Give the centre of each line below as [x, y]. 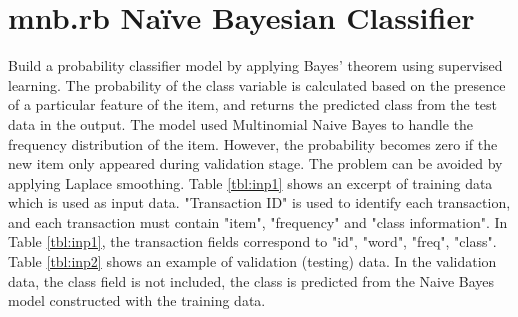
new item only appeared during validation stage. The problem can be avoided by [255, 163]
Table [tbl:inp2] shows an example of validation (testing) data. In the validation [252, 261]
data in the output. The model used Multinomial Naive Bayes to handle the [241, 123]
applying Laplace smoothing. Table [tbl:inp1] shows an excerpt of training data [250, 182]
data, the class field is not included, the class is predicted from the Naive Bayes [251, 280]
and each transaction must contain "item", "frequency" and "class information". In [258, 221]
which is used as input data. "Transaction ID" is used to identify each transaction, [259, 202]
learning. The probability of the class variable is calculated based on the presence [257, 84]
